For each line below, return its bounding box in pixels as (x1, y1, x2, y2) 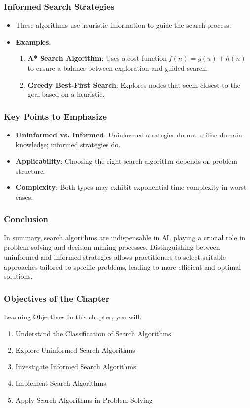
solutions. (4, 271, 33, 281)
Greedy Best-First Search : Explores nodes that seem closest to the (27, 79, 240, 90)
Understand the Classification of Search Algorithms (15, 328, 171, 338)
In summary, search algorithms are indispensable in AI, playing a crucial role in (4, 232, 245, 242)
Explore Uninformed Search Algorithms (15, 345, 135, 355)
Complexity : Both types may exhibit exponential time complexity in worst (15, 182, 247, 192)
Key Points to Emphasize (4, 110, 107, 122)
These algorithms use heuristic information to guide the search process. (15, 20, 231, 30)
